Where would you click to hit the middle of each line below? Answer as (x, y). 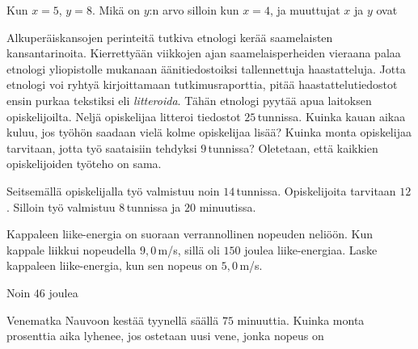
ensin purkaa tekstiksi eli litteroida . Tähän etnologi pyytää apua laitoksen (189, 100)
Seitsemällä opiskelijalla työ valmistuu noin (113, 190)
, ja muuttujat (305, 10)
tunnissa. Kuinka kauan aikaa (331, 116)
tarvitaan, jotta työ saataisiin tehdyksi (102, 147)
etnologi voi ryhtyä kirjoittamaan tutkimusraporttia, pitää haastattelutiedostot (202, 84)
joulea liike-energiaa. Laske (311, 249)
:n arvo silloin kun (194, 10)
